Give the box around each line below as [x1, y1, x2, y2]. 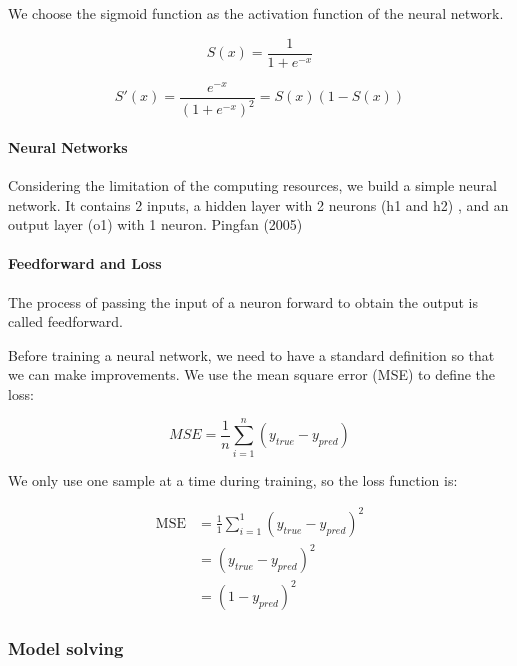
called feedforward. [8, 311, 123, 332]
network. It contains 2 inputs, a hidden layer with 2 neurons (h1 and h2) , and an [8, 194, 509, 215]
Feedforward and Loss [8, 253, 162, 274]
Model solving [8, 635, 124, 660]
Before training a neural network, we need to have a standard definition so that [8, 344, 495, 365]
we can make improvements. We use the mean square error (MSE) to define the [8, 364, 496, 385]
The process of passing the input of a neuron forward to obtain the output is [8, 291, 478, 312]
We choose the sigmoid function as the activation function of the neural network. [8, 3, 504, 23]
